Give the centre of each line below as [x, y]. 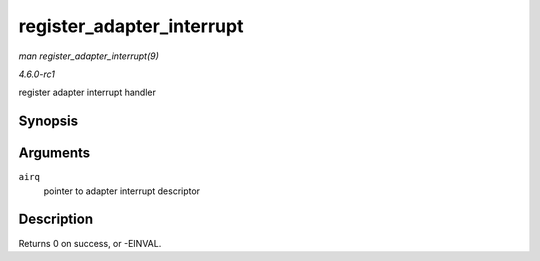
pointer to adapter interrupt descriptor [121, 191]
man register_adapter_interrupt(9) [89, 56]
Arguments [54, 153]
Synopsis [48, 121]
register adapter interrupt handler [87, 92]
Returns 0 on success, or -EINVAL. [90, 243]
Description [56, 219]
